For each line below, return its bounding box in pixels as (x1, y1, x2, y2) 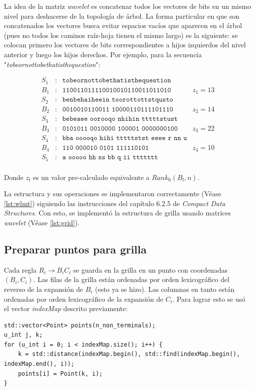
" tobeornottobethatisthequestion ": (4, 59, 100, 69)
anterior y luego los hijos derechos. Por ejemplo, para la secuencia (4, 49, 202, 59)
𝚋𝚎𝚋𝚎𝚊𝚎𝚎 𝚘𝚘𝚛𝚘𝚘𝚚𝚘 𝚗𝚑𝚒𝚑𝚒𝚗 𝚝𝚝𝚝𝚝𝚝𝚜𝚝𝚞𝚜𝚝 (62, 115, 178, 123)
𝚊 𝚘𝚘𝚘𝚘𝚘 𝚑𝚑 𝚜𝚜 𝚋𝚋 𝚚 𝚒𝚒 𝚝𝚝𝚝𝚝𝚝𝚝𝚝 (62, 154, 158, 161)
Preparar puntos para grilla (4, 241, 147, 256)
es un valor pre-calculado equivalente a (33, 172, 150, 182)
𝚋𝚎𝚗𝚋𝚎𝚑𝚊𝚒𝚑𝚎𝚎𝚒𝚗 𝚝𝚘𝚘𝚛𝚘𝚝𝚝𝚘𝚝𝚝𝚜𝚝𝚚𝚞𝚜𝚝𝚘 (62, 96, 173, 104)
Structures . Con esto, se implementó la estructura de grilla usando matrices (4, 208, 231, 218)
